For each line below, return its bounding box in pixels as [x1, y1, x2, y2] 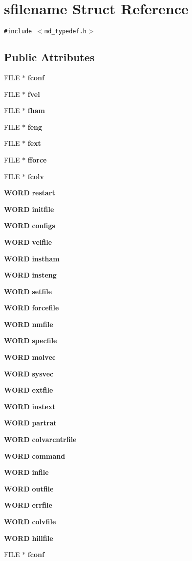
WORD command [4, 450, 65, 461]
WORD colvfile [4, 516, 56, 527]
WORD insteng [4, 270, 57, 280]
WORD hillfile [4, 533, 53, 543]
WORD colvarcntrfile [4, 434, 77, 444]
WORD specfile [4, 335, 57, 346]
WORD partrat [4, 418, 57, 428]
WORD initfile [4, 204, 54, 214]
